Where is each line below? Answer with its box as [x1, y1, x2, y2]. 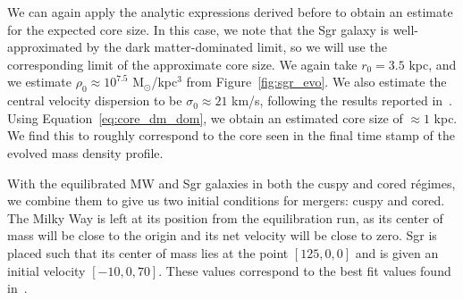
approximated [7, 37, 83, 56]
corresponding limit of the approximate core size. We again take [7, 54, 358, 73]
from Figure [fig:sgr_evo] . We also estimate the [186, 72, 447, 91]
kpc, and [408, 54, 457, 73]
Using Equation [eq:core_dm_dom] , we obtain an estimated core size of [7, 108, 403, 127]
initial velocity [7, 261, 86, 279]
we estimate [7, 72, 72, 91]
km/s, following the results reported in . [231, 91, 452, 110]
